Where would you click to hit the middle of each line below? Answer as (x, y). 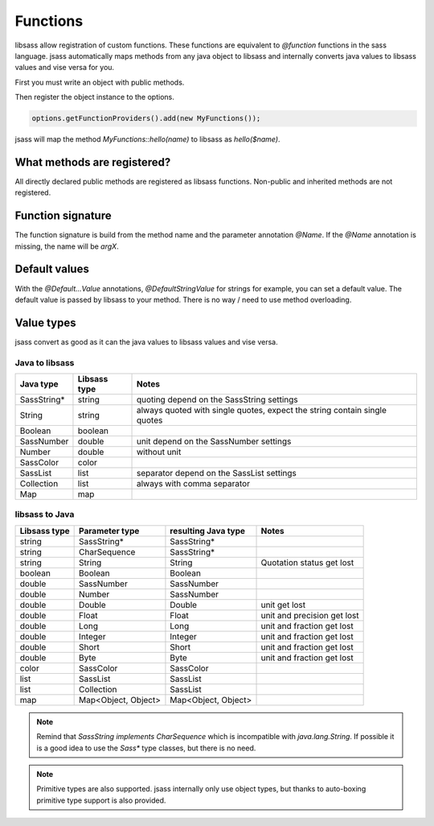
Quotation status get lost (307, 562)
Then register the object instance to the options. (94, 97)
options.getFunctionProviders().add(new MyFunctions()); (146, 118)
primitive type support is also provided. (101, 800)
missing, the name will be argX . (67, 246)
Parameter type (109, 531)
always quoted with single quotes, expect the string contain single (262, 411)
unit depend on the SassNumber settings (214, 441)
